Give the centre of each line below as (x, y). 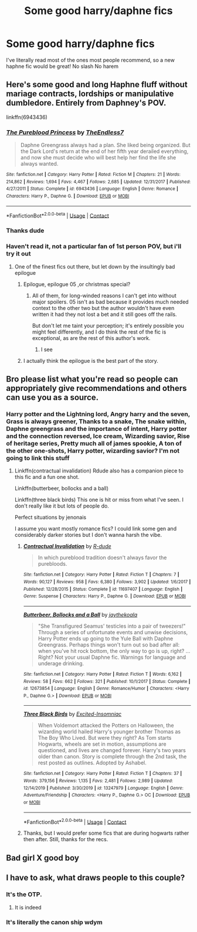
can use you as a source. (52, 397)
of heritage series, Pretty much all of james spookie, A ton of (94, 443)
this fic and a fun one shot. (47, 477)
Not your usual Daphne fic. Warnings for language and (120, 657)
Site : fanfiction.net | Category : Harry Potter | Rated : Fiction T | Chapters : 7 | (101, 575)
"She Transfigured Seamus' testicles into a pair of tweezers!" (112, 626)
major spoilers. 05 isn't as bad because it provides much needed (110, 302)
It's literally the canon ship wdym (54, 923)
